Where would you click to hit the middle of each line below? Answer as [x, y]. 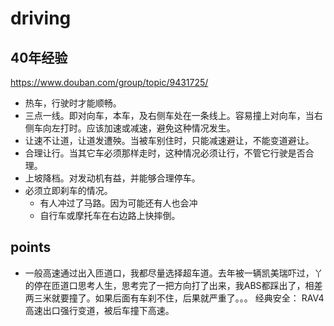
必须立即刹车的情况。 [68, 190]
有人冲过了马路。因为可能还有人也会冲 [118, 203]
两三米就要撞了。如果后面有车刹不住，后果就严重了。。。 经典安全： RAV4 [174, 298]
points [31, 247]
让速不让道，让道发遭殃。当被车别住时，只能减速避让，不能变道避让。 [169, 140]
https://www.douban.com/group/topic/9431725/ [109, 82]
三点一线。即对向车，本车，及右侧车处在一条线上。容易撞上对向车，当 [169, 115]
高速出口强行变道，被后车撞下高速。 [99, 310]
